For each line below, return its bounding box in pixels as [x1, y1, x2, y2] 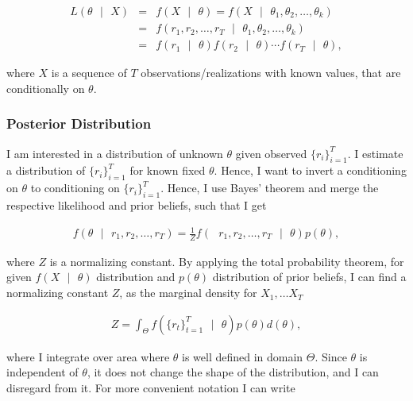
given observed [235, 145, 307, 161]
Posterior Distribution [6, 114, 152, 133]
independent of [6, 364, 79, 380]
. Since [315, 348, 347, 364]
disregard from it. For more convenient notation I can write [6, 379, 295, 395]
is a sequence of [51, 64, 127, 81]
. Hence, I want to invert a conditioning [214, 162, 407, 179]
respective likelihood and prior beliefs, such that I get [6, 196, 267, 213]
